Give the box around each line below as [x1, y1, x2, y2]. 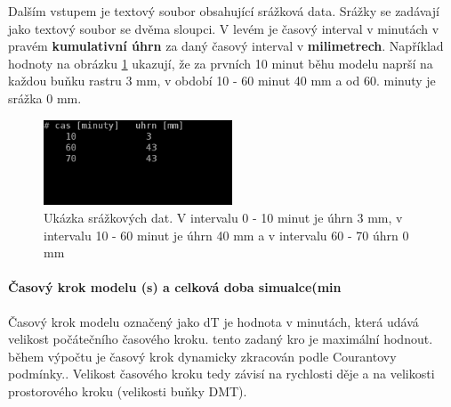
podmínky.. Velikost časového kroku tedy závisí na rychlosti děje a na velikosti [8, 364, 435, 383]
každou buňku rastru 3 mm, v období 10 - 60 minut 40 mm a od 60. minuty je [8, 71, 436, 90]
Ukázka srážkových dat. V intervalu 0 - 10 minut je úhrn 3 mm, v [44, 208, 403, 226]
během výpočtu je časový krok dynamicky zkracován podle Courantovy [8, 346, 397, 365]
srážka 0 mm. [8, 88, 82, 107]
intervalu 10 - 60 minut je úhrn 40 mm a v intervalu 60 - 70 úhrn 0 [44, 225, 409, 244]
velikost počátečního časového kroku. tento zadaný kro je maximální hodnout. [8, 330, 433, 348]
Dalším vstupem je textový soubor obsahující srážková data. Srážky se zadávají [8, 2, 439, 20]
